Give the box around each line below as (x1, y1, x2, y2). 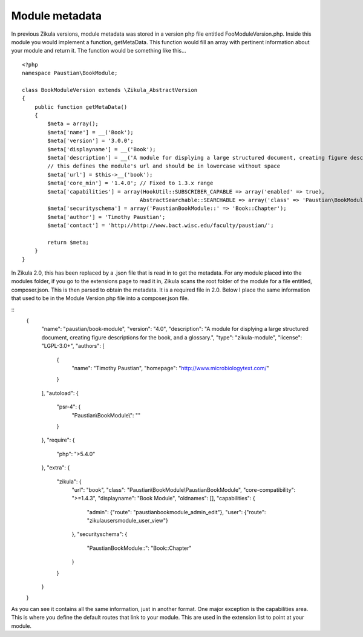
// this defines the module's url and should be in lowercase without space (47, 163, 281, 169)
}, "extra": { (41, 464, 70, 471)
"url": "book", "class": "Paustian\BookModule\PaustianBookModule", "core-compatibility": (71, 486, 296, 493)
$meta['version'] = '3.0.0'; (47, 137, 134, 145)
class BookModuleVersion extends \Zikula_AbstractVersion (22, 87, 198, 93)
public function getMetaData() (34, 103, 128, 110)
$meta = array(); (47, 120, 99, 127)
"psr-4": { (56, 403, 81, 411)
